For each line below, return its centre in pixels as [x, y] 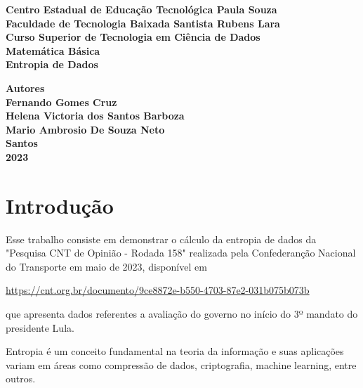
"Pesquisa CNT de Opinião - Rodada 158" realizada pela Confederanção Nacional [181, 253]
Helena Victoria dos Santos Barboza [95, 116]
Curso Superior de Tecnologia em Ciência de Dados [133, 37]
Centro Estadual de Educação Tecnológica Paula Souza [141, 9]
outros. [21, 379]
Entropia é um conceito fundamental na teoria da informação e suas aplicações [175, 351]
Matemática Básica [53, 50]
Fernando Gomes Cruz [61, 102]
